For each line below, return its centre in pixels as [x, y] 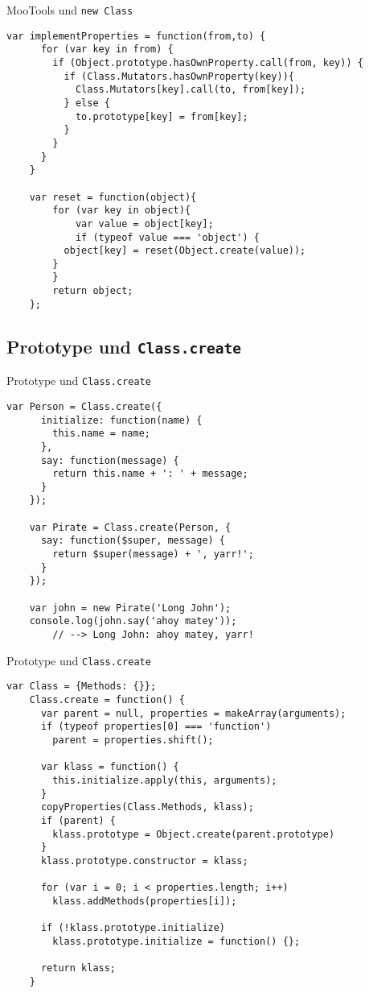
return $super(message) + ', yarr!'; [153, 554]
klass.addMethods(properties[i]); [145, 901]
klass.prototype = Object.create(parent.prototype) [194, 834]
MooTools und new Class [70, 10]
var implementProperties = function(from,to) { [136, 36]
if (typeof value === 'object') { [167, 237]
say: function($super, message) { [133, 541]
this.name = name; [101, 434]
